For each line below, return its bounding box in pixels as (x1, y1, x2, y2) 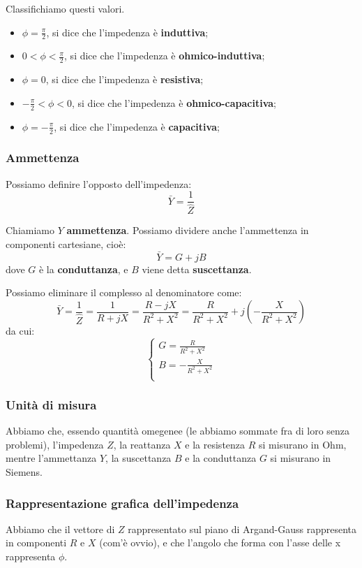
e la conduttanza (185, 451, 257, 465)
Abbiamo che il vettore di (6, 521, 115, 536)
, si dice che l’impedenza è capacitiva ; (54, 119, 220, 133)
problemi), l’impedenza (6, 437, 104, 451)
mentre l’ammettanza (6, 451, 97, 465)
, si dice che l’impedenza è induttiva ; (46, 24, 209, 39)
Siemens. (6, 465, 43, 479)
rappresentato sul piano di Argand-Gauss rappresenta (128, 521, 357, 536)
